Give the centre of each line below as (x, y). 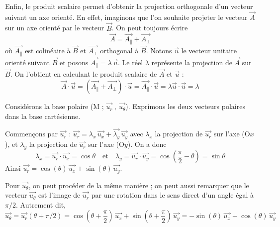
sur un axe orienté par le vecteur (55, 28)
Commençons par (31, 134)
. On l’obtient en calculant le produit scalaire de (84, 74)
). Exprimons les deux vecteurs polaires (185, 106)
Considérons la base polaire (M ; (54, 106)
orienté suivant (27, 62)
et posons (74, 62)
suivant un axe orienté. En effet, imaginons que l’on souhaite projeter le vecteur (126, 17)
